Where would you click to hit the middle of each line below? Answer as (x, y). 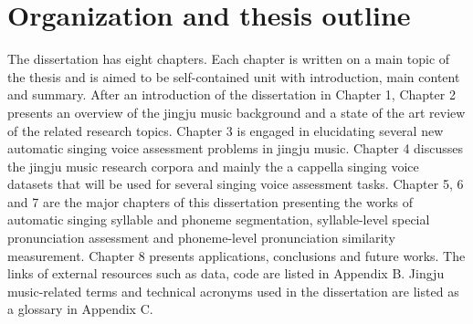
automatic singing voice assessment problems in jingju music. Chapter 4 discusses (236, 148)
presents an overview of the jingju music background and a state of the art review (236, 112)
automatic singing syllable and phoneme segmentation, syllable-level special (219, 219)
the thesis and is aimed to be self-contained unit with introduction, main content (234, 76)
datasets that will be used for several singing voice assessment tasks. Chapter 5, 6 (236, 184)
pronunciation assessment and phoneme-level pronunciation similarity (201, 238)
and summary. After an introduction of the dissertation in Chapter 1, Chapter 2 (231, 94)
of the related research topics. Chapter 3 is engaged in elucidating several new (226, 130)
